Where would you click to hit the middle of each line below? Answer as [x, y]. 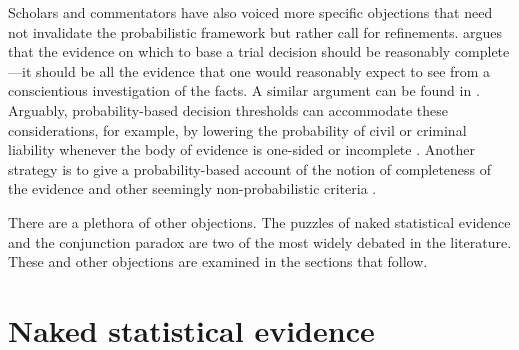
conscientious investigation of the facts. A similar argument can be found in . [244, 90]
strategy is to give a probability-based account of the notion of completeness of [250, 168]
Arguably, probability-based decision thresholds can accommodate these [228, 109]
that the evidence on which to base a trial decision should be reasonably [229, 51]
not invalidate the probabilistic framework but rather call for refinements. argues [255, 31]
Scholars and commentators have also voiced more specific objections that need [250, 12]
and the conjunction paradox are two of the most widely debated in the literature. [260, 241]
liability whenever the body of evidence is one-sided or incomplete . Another [241, 149]
